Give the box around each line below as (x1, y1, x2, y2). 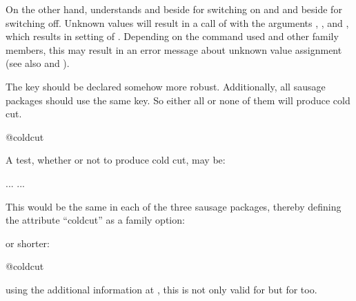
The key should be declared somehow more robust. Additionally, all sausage (6, 79, 326, 93)
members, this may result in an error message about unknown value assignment (6, 42, 342, 57)
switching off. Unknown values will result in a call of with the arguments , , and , (6, 15, 349, 30)
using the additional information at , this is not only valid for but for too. (6, 282, 317, 296)
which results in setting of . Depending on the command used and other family (6, 29, 339, 43)
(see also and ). (6, 56, 70, 70)
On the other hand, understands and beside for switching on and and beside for (6, 2, 342, 16)
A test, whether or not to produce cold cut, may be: (6, 153, 226, 167)
